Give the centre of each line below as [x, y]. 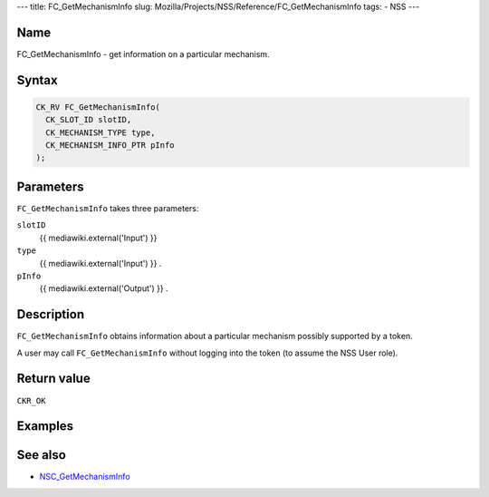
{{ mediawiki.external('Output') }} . [104, 288]
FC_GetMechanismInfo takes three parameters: [108, 208]
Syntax [37, 80]
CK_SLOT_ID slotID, [89, 120]
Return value [53, 379]
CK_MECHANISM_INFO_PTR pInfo [110, 146]
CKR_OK [31, 400]
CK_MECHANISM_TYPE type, [101, 132]
